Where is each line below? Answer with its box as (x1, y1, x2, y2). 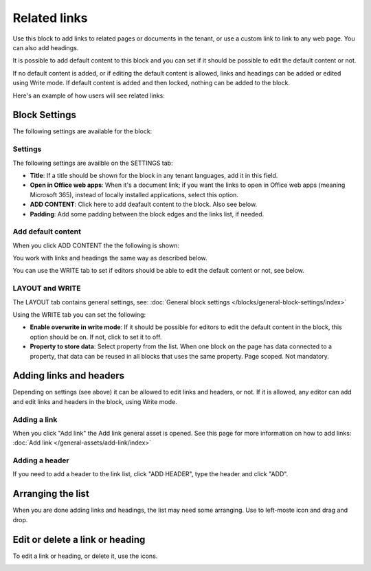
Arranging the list (12, 488, 89, 500)
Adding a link (12, 414, 58, 424)
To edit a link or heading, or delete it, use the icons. (12, 552, 158, 560)
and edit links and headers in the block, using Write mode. (12, 397, 178, 405)
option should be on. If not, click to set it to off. (30, 333, 162, 341)
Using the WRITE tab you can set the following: (12, 310, 146, 319)
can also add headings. (12, 43, 79, 52)
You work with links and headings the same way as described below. (12, 254, 207, 262)
